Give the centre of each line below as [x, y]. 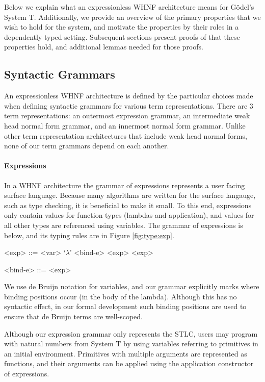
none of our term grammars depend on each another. [87, 146]
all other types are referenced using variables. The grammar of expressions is [124, 225]
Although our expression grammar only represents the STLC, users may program [131, 333]
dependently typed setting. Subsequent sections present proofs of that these [122, 36]
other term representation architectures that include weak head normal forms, [126, 135]
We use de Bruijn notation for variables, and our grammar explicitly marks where [132, 286]
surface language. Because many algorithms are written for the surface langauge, [130, 195]
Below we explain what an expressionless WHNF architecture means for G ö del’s [129, 7]
